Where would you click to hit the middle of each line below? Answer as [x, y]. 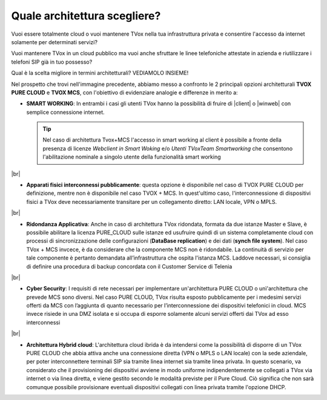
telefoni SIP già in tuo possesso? [52, 62]
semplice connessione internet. [66, 112]
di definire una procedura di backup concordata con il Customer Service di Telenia [129, 266]
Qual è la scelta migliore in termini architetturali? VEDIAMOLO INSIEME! [100, 73]
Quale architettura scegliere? [86, 16]
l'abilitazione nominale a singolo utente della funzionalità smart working [132, 157]
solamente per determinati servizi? [54, 42]
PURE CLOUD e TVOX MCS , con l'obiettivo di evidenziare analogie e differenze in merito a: [125, 92]
